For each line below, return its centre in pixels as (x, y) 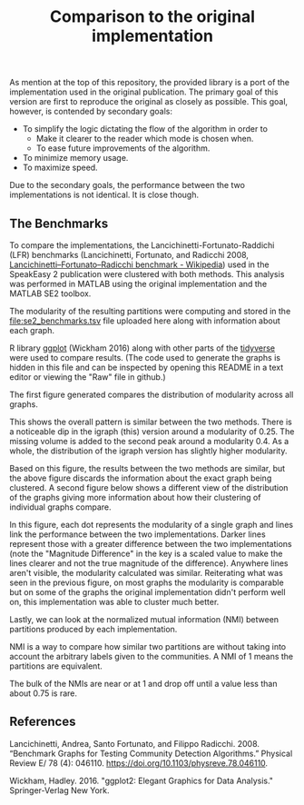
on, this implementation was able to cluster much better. (114, 602)
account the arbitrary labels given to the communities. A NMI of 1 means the (152, 656)
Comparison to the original (152, 17)
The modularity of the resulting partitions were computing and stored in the (150, 311)
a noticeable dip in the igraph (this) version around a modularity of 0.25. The (152, 432)
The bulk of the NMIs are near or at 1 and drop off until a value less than (143, 684)
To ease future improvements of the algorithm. (123, 148)
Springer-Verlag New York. (60, 790)
